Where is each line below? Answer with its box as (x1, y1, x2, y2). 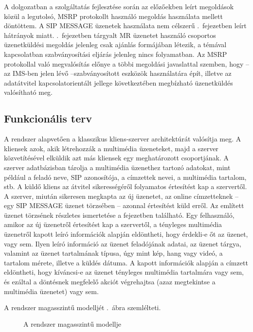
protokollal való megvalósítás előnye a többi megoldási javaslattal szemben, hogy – (4, 58, 249, 69)
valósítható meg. (4, 87, 53, 97)
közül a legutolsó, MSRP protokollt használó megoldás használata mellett (4, 11, 223, 21)
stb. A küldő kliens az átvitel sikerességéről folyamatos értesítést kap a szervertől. (4, 181, 247, 192)
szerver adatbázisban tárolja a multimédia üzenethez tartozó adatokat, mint (4, 162, 231, 172)
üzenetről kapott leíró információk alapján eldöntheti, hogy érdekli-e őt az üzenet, (4, 229, 248, 239)
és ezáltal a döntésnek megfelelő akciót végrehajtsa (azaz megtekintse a (4, 277, 216, 287)
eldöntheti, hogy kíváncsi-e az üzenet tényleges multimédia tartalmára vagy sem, (4, 267, 244, 277)
